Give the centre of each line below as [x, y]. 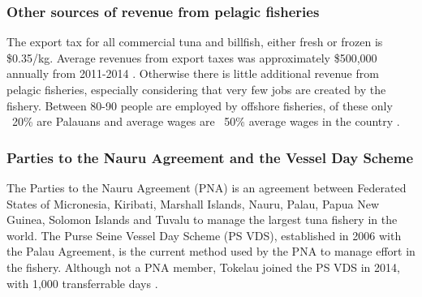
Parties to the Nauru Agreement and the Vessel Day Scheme [210, 157]
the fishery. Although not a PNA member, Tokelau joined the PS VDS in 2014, [203, 267]
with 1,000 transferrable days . [82, 283]
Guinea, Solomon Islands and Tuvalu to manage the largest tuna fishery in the [202, 220]
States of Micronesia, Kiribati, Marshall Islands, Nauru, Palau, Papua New [193, 203]
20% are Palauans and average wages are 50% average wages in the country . [206, 121]
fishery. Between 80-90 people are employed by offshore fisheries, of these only [200, 105]
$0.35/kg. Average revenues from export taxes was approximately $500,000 [192, 57]
